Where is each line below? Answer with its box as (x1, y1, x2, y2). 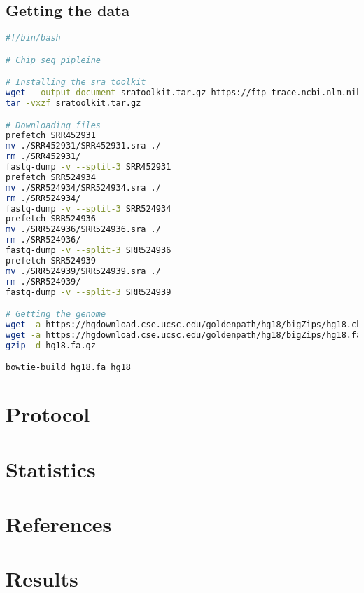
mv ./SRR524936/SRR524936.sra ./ (6, 224, 161, 235)
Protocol (6, 400, 90, 428)
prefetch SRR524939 (6, 255, 96, 266)
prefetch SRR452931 (6, 130, 96, 141)
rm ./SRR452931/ (6, 151, 81, 162)
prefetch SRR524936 (6, 214, 96, 224)
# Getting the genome (6, 309, 106, 320)
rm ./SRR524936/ (6, 235, 81, 245)
